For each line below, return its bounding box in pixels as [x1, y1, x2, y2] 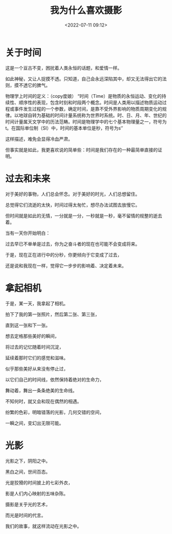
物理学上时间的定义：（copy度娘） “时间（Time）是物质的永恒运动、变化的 [5, 93, 162, 99]
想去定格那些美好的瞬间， [5, 333, 59, 339]
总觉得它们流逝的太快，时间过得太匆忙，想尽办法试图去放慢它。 [5, 202, 140, 208]
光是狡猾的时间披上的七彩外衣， [5, 479, 73, 485]
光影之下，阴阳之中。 [5, 458, 50, 464]
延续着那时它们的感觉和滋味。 [5, 354, 68, 361]
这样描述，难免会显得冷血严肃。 [5, 136, 73, 142]
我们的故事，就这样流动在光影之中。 [5, 523, 82, 529]
